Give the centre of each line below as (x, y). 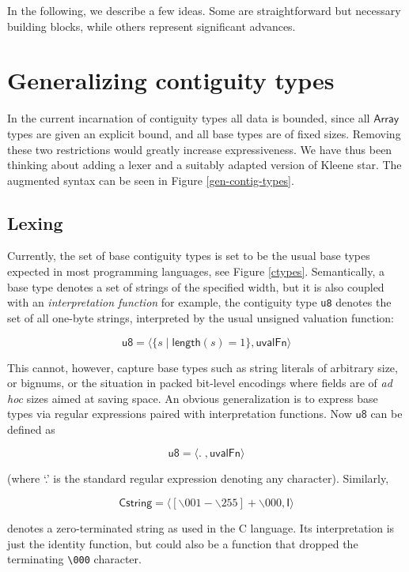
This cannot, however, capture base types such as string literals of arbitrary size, (203, 367)
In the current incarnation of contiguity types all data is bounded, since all (189, 118)
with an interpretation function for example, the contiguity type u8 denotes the (199, 302)
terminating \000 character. (74, 559)
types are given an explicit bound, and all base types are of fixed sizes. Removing (204, 133)
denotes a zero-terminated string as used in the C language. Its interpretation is (201, 528)
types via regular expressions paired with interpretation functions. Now (180, 414)
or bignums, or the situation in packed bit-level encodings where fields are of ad (200, 383)
